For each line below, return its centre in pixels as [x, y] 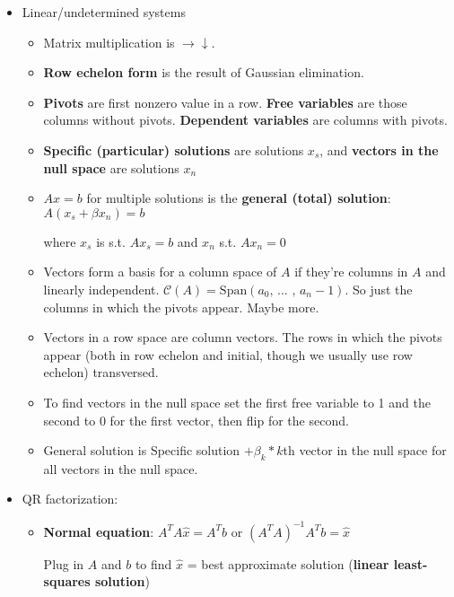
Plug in [64, 563]
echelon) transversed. [101, 372]
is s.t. [111, 241]
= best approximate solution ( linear [288, 563]
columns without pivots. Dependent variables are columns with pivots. [245, 120]
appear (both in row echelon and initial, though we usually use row [228, 354]
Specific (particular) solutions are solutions [174, 149]
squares [67, 581]
